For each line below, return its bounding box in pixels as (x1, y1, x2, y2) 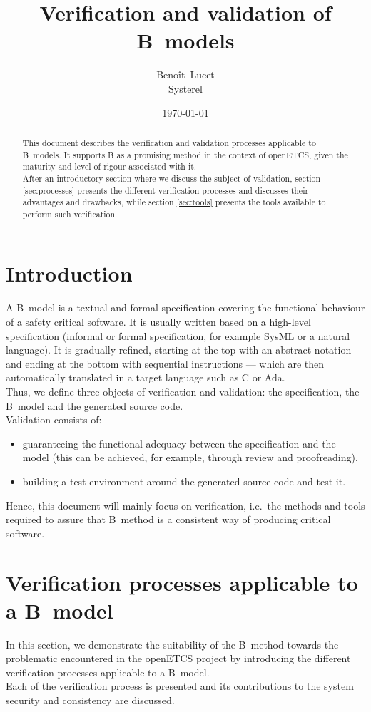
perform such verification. (22, 207, 118, 220)
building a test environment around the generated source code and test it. (22, 473, 346, 488)
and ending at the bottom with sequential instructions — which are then (6, 356, 324, 371)
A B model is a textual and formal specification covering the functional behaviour (6, 300, 365, 315)
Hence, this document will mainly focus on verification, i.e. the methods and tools (6, 497, 365, 512)
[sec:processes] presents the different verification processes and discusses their (22, 184, 309, 196)
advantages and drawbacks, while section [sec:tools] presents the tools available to (22, 196, 326, 208)
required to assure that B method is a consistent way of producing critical (6, 512, 331, 527)
